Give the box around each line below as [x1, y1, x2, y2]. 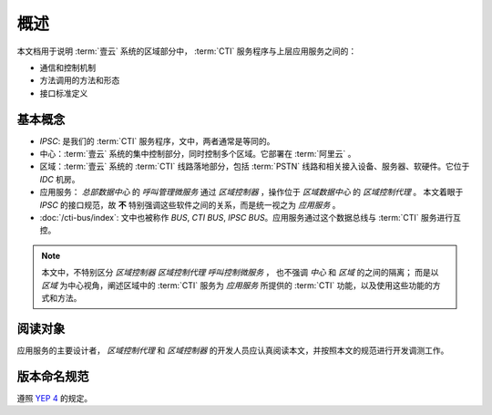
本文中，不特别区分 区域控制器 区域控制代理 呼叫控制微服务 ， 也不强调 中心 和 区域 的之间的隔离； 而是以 [41, 267, 439, 278]
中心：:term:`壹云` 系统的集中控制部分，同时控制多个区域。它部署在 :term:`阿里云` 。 [39, 149, 356, 160]
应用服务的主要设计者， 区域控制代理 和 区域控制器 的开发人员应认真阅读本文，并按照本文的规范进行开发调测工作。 [16, 345, 449, 356]
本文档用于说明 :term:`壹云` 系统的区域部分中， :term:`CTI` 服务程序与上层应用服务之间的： [16, 46, 357, 57]
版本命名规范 [16, 368, 89, 384]
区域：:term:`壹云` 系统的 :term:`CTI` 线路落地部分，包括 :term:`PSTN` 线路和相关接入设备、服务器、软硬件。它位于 [39, 161, 470, 172]
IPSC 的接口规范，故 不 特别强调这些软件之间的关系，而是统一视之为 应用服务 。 [39, 199, 341, 210]
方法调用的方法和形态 [39, 75, 120, 86]
